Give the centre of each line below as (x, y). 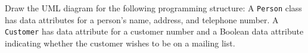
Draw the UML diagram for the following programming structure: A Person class (153, 8)
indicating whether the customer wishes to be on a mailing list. (120, 43)
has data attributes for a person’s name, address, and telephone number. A (142, 19)
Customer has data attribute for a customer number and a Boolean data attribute (154, 31)
